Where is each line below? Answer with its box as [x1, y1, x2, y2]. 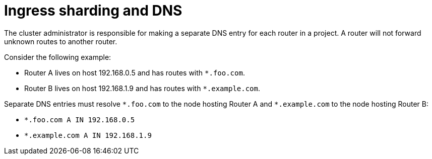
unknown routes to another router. [4, 37, 117, 46]
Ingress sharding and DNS [4, 2, 182, 19]
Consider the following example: [4, 52, 111, 61]
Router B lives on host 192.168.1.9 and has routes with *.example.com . [24, 84, 260, 93]
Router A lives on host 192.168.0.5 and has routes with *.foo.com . [24, 68, 245, 77]
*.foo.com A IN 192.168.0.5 [24, 115, 135, 124]
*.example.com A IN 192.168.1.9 [24, 131, 152, 139]
